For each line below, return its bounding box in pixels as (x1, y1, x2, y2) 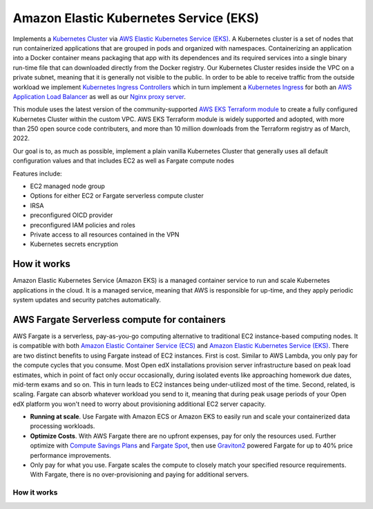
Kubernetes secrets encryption (30, 240, 119, 248)
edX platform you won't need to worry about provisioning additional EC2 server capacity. (12, 400, 266, 408)
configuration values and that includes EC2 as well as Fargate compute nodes (12, 156, 235, 165)
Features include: (12, 169, 62, 178)
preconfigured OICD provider (30, 211, 113, 219)
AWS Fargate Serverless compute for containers (12, 313, 226, 325)
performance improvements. (30, 451, 112, 459)
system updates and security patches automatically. (12, 296, 162, 304)
